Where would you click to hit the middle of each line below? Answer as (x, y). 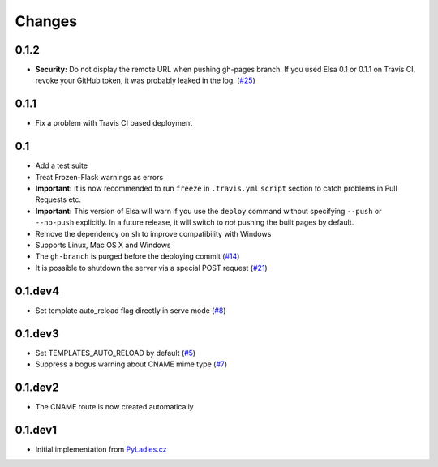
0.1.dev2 (37, 387)
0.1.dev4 (37, 291)
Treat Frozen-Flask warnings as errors (99, 177)
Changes (46, 21)
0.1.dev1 (36, 430)
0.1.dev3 (37, 334)
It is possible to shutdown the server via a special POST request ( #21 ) (151, 268)
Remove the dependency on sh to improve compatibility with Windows (153, 233)
